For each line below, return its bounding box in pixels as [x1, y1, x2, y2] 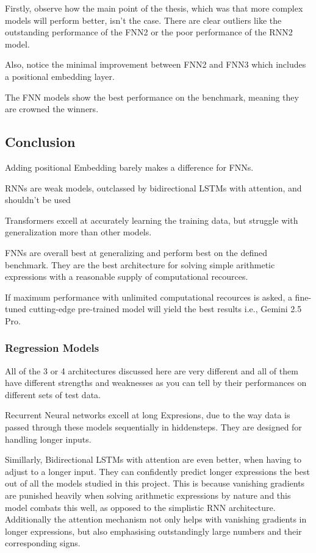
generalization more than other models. [5, 226, 152, 238]
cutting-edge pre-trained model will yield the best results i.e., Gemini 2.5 [29, 302, 302, 315]
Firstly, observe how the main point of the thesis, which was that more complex [5, 2, 303, 14]
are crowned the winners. [5, 102, 99, 115]
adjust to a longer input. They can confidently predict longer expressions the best [5, 465, 310, 477]
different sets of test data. [5, 388, 101, 401]
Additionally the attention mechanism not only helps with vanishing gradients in [5, 513, 307, 526]
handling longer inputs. [5, 432, 92, 445]
